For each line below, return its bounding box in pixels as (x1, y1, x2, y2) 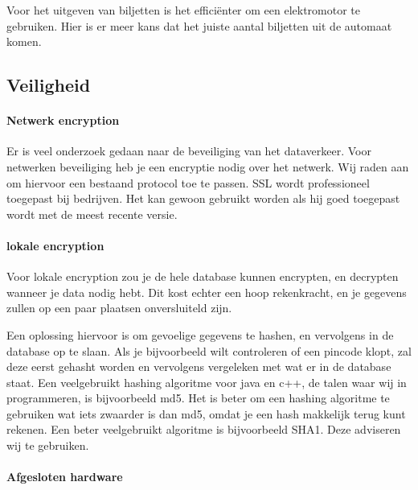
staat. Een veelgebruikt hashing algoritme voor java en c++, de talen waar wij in (6, 373, 407, 390)
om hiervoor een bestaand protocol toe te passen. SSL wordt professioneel (6, 174, 370, 191)
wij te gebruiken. (6, 437, 89, 454)
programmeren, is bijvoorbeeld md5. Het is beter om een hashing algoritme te (6, 389, 390, 406)
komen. (6, 33, 42, 50)
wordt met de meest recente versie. (6, 205, 178, 222)
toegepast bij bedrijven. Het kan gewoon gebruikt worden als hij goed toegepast (6, 190, 400, 207)
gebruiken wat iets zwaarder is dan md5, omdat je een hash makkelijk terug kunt (6, 405, 406, 422)
